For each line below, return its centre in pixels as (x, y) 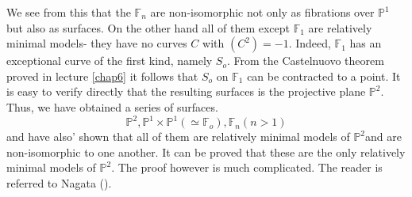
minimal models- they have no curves (97, 43)
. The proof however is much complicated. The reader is (247, 167)
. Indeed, (310, 43)
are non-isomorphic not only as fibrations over (262, 12)
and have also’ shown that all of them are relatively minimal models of (178, 136)
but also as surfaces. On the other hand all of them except (148, 27)
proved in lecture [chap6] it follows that (102, 76)
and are (383, 136)
